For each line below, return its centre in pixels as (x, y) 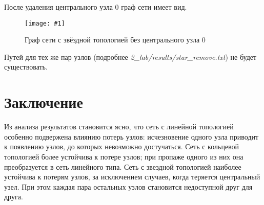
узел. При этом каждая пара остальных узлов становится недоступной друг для (128, 186)
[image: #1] (45, 23)
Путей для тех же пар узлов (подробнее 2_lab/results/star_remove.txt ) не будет (130, 56)
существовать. (26, 67)
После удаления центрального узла (58, 7)
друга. (14, 197)
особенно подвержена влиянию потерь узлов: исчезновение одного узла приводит (131, 136)
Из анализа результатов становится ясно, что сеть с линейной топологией (119, 127)
